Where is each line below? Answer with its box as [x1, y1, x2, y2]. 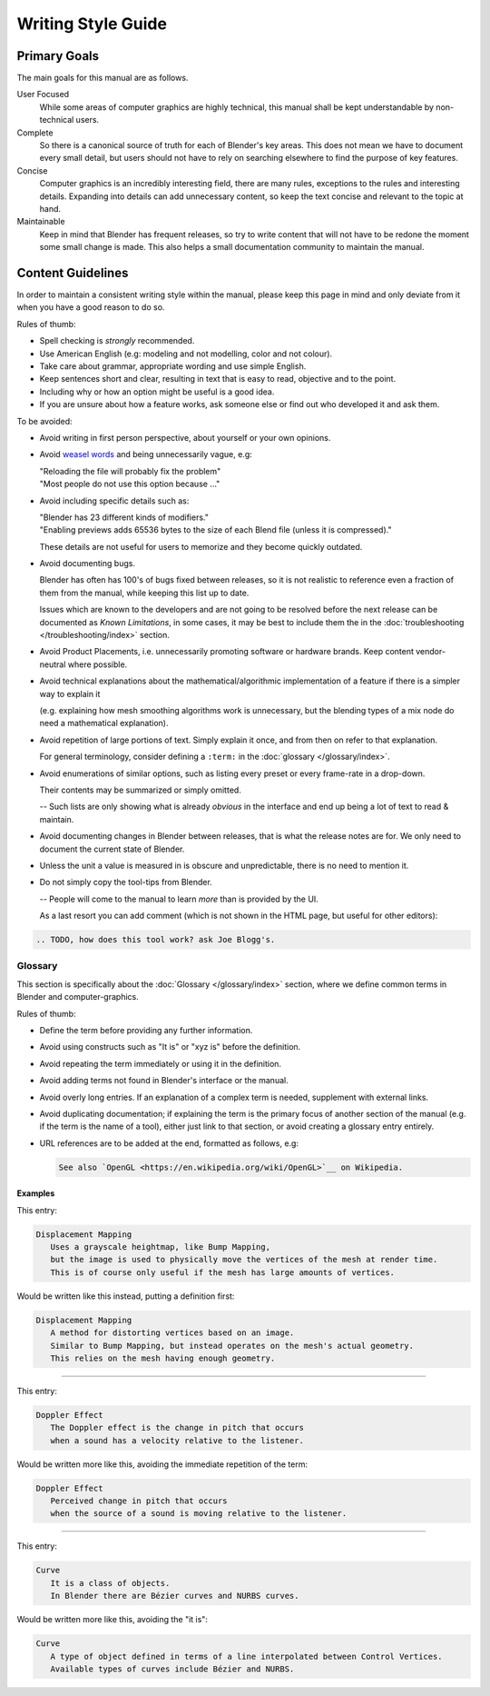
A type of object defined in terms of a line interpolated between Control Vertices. [50, 1651, 444, 1661]
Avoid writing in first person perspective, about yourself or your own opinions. [39, 432, 331, 443]
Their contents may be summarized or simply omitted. [39, 784, 242, 795]
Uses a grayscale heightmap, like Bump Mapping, [50, 1242, 271, 1252]
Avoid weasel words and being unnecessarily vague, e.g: [39, 449, 253, 460]
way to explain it [39, 688, 101, 699]
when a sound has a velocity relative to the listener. [50, 1435, 304, 1445]
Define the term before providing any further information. [39, 1024, 253, 1035]
